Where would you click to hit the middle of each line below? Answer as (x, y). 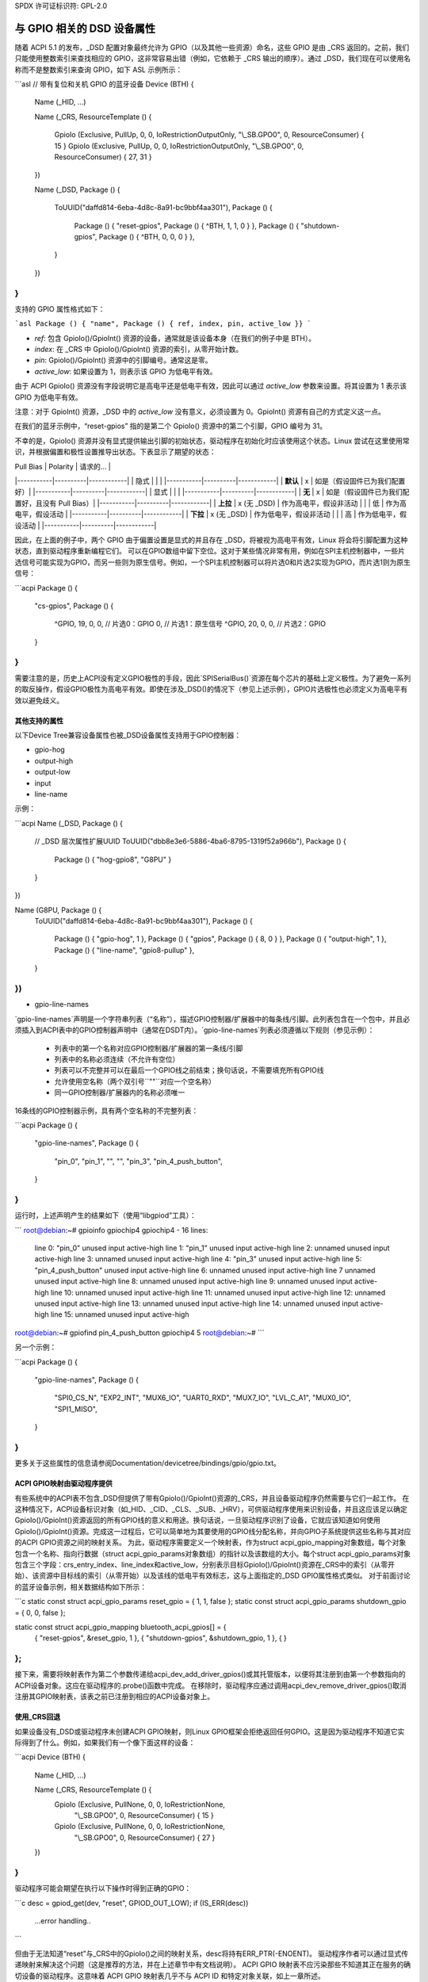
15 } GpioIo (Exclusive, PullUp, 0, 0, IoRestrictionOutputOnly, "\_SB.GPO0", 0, (179, 146)
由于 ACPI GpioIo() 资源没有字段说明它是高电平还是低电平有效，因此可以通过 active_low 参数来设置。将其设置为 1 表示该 (211, 386)
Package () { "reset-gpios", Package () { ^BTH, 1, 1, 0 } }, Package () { (187, 225)
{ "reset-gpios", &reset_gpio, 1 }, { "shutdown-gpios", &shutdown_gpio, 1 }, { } (160, 1638)
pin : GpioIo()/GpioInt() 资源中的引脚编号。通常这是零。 (124, 360)
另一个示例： (36, 1347)
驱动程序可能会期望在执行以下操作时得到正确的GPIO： (103, 1888)
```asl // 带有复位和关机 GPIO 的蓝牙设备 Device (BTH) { (104, 84)
